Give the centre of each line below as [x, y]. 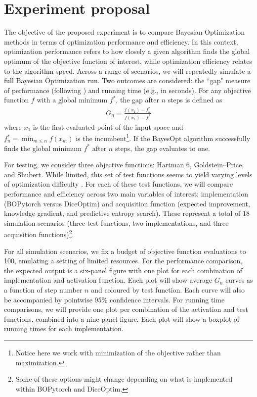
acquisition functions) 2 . [39, 234]
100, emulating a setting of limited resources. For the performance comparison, [123, 261]
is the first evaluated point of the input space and [108, 126]
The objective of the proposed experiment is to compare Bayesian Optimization [125, 32]
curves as [239, 280]
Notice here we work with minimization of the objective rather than [118, 352]
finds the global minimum [43, 148]
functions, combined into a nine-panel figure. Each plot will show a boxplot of [122, 319]
